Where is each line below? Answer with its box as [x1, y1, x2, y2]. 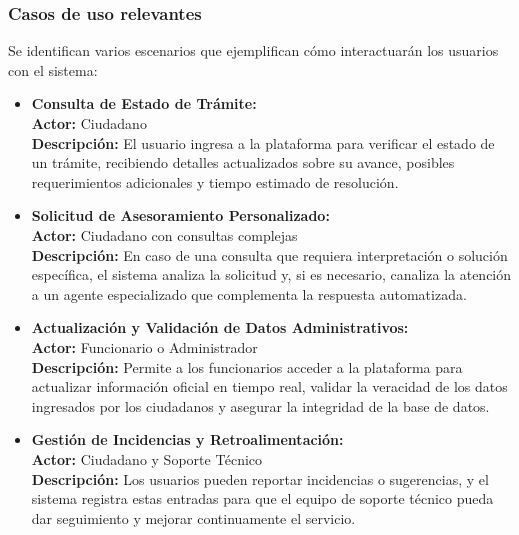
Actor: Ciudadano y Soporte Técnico [31, 448, 263, 469]
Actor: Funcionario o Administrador [31, 336, 258, 357]
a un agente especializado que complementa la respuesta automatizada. [31, 283, 467, 304]
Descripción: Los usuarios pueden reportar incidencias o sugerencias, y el [31, 468, 489, 489]
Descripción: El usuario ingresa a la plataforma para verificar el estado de [31, 132, 495, 153]
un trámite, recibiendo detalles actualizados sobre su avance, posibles [31, 152, 455, 173]
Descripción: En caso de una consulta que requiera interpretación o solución [31, 244, 508, 265]
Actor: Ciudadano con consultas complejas [31, 224, 298, 245]
